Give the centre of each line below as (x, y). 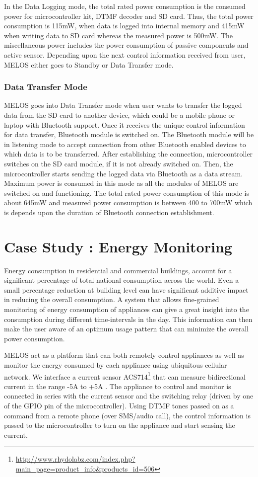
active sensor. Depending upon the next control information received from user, (125, 54)
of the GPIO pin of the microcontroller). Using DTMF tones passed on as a (119, 405)
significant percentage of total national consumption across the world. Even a (122, 280)
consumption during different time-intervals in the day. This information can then (128, 319)
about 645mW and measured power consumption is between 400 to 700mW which (128, 202)
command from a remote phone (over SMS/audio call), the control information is (127, 415)
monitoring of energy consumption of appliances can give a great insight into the (127, 309)
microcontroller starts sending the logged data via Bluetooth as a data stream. (124, 173)
